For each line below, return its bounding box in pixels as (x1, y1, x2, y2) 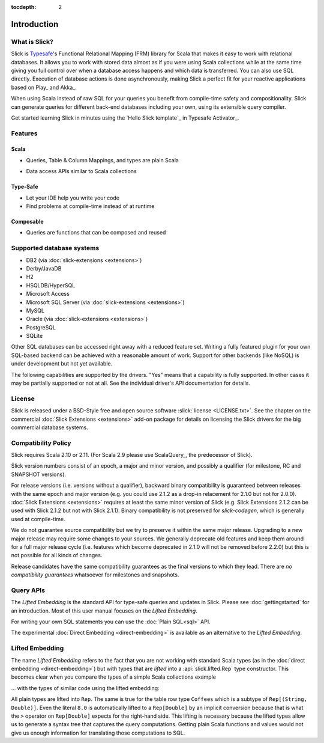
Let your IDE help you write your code (26, 194, 120, 201)
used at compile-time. (11, 515, 65, 522)
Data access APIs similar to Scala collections (26, 168, 137, 175)
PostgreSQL (26, 323, 56, 331)
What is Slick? (11, 37, 53, 46)
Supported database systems (11, 244, 100, 252)
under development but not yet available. (11, 360, 113, 367)
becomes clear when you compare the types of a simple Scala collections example (11, 673, 216, 680)
